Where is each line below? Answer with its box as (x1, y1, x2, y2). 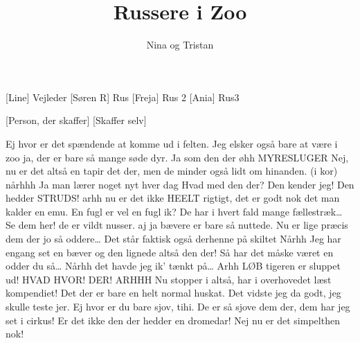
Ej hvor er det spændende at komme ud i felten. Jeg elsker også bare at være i (6, 136, 338, 150)
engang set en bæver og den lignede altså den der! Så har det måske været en (6, 245, 334, 259)
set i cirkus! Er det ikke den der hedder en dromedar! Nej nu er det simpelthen (6, 313, 340, 327)
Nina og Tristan (146, 37, 214, 52)
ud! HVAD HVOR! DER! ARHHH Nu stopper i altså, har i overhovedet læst (6, 272, 332, 286)
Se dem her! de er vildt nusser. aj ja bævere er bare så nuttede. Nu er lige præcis (6, 218, 348, 232)
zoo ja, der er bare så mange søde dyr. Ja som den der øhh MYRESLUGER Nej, (6, 150, 349, 164)
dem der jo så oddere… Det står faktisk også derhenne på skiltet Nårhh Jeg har (6, 231, 341, 246)
